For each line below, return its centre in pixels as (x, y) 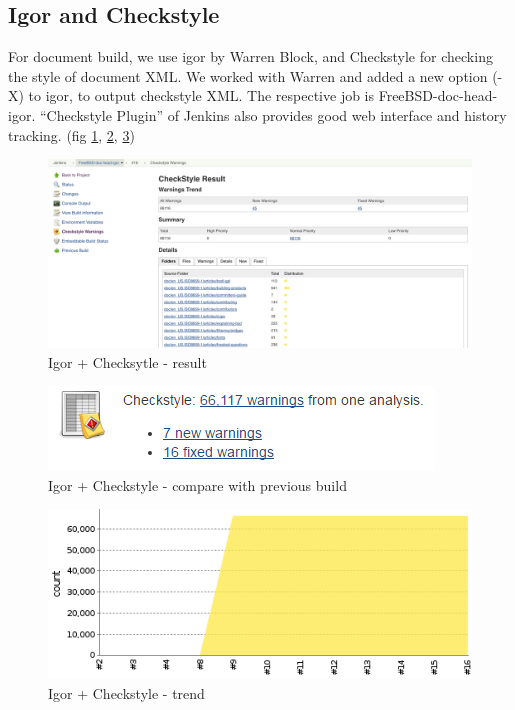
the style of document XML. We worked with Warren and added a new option (248, 75)
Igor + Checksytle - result (127, 361)
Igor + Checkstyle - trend (126, 692)
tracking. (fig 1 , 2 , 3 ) (71, 134)
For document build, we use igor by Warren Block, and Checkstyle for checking (250, 56)
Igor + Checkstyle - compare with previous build (197, 484)
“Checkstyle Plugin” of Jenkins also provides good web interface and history (273, 114)
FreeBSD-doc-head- (438, 95)
